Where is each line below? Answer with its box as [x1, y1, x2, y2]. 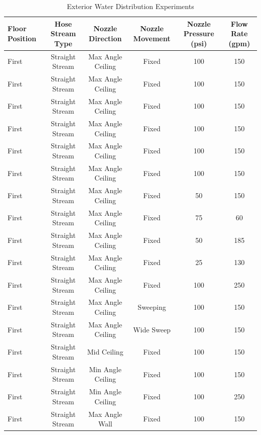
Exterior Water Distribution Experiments [67, 1, 194, 11]
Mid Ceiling [87, 346, 123, 357]
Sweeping [138, 302, 166, 312]
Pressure [183, 28, 214, 39]
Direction [88, 33, 122, 43]
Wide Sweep [133, 324, 171, 334]
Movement [133, 33, 171, 43]
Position [8, 33, 37, 43]
